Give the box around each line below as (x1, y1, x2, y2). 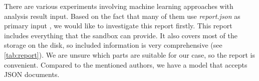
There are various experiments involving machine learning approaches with (4, 1, 233, 11)
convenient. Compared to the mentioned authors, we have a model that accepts (4, 59, 247, 70)
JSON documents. (4, 69, 60, 80)
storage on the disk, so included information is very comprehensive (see (4, 40, 222, 50)
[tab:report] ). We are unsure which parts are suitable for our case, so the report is (4, 49, 255, 60)
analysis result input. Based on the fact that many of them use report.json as (4, 10, 240, 21)
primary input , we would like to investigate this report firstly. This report (4, 20, 232, 31)
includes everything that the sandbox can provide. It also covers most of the (4, 30, 237, 40)
